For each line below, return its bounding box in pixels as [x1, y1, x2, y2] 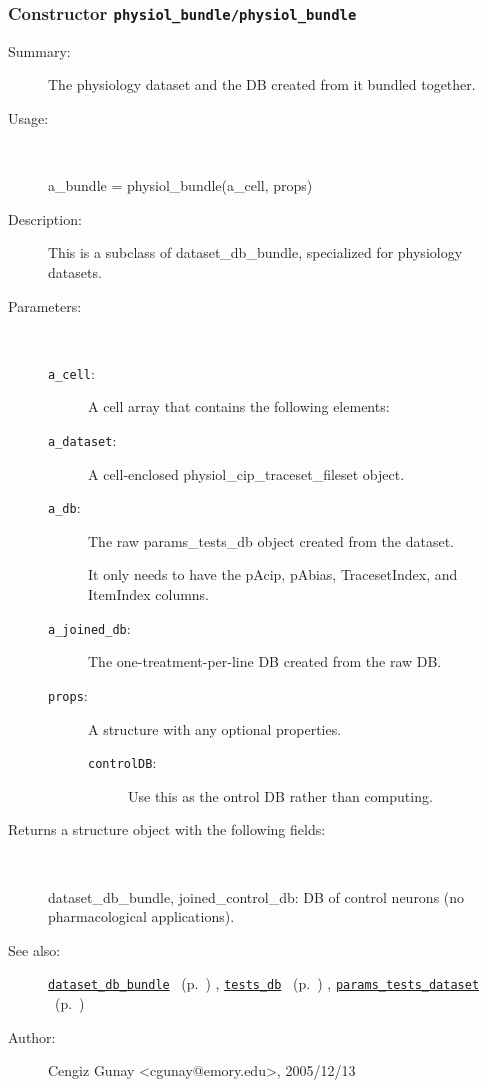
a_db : [48, 497, 81, 518]
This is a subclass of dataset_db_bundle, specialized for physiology [48, 242, 463, 263]
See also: [8, 939, 61, 960]
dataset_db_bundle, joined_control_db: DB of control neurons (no [48, 886, 465, 907]
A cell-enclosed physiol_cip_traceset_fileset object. [88, 463, 405, 484]
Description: [8, 208, 82, 229]
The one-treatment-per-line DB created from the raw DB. [88, 651, 442, 672]
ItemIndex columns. [88, 584, 210, 605]
